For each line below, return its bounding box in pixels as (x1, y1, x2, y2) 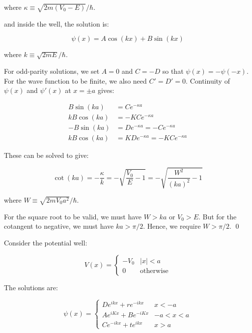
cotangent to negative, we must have (4, 221, 114, 231)
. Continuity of (186, 75, 230, 86)
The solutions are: (4, 282, 58, 292)
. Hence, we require (143, 221, 201, 231)
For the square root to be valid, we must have (4, 211, 142, 221)
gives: (97, 85, 114, 95)
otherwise (140, 267, 168, 274)
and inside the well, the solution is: (4, 18, 109, 29)
